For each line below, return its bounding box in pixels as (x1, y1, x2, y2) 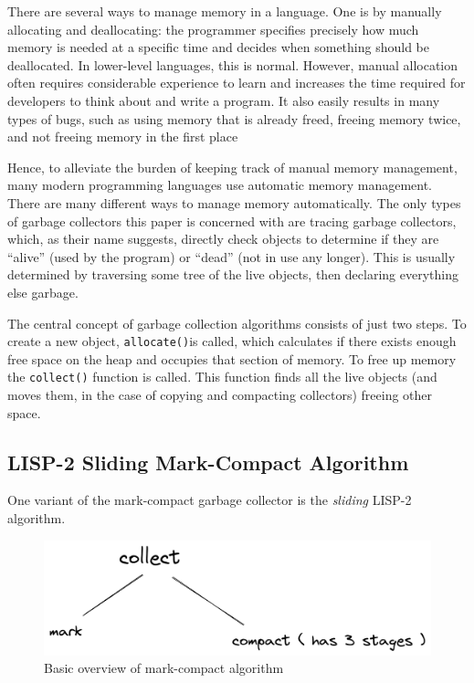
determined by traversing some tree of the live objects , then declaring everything (7, 265, 458, 284)
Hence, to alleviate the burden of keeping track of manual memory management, (7, 157, 458, 176)
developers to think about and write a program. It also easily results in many (7, 90, 440, 110)
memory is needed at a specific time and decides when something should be (7, 37, 429, 57)
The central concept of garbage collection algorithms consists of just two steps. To (7, 313, 467, 332)
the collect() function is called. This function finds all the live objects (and (7, 367, 437, 386)
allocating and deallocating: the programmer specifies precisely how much (7, 19, 419, 38)
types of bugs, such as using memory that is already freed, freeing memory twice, (7, 109, 461, 128)
